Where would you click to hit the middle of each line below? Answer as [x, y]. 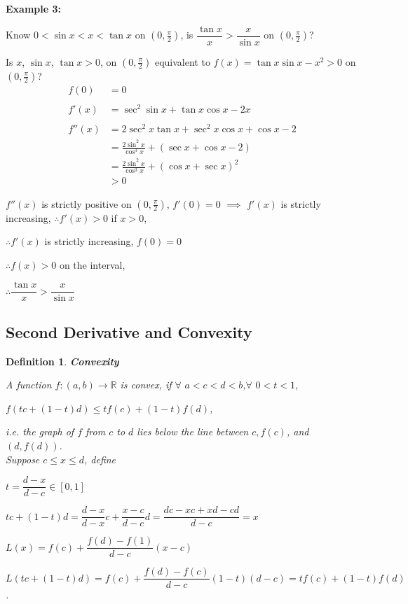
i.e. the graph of [40, 431]
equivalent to [182, 61]
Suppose [23, 459]
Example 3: [33, 8]
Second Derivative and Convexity [129, 331]
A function [29, 385]
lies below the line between [193, 431]
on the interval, [92, 264]
